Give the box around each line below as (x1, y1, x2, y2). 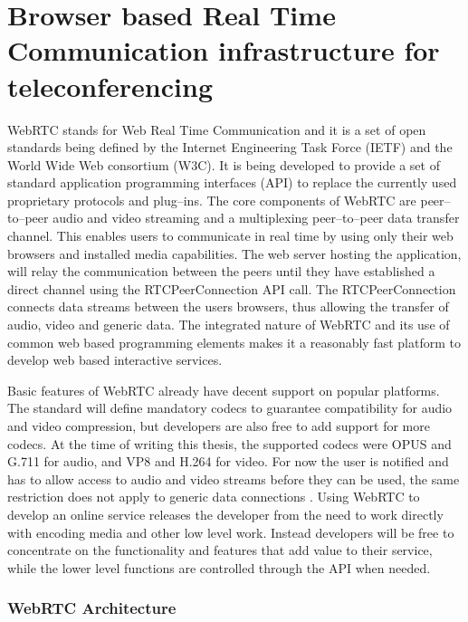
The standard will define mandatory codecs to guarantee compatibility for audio (7, 398, 453, 417)
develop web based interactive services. (7, 350, 223, 369)
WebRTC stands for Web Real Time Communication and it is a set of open (7, 120, 426, 139)
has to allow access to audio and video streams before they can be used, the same (7, 469, 460, 488)
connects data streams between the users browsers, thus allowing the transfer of (7, 297, 449, 316)
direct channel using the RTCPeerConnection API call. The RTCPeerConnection (7, 279, 456, 298)
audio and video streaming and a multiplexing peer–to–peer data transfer (53, 208, 460, 227)
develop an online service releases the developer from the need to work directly (7, 504, 444, 523)
